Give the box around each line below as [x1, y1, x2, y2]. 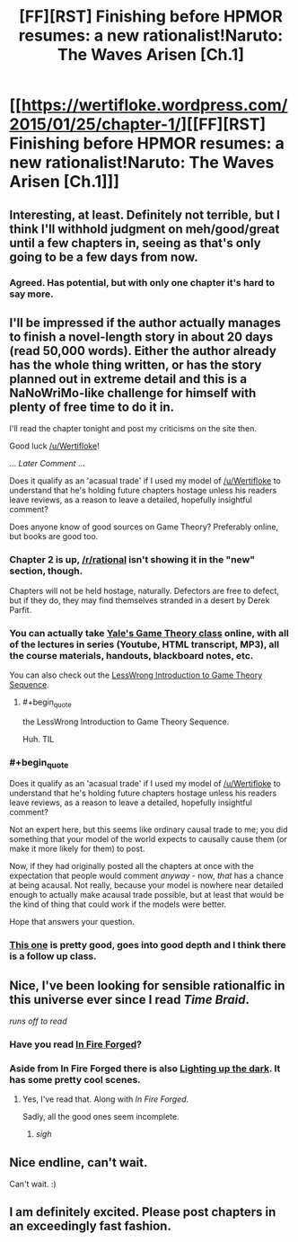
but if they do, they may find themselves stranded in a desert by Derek [9, 595, 270, 606]
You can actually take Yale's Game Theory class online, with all [9, 626, 289, 639]
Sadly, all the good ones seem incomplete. [22, 1112, 180, 1122]
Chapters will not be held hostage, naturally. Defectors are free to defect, [9, 585, 280, 596]
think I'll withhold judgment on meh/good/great [9, 221, 280, 236]
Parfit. [9, 604, 32, 615]
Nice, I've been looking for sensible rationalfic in [9, 978, 285, 993]
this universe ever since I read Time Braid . [9, 991, 250, 1007]
